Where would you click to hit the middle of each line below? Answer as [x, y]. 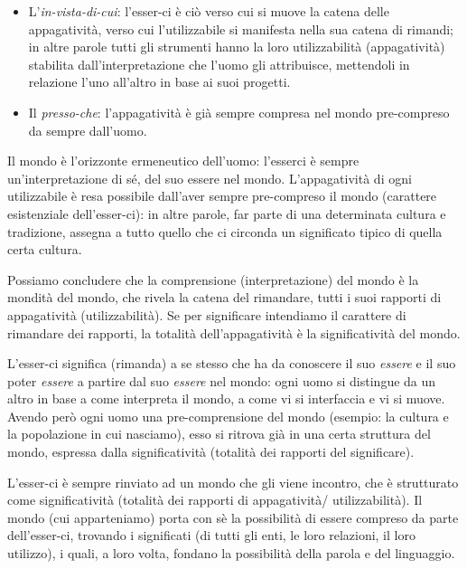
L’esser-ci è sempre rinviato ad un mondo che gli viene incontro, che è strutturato [233, 482]
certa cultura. [45, 249]
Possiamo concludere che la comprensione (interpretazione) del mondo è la [213, 279]
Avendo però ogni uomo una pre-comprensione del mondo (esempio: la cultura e [228, 416]
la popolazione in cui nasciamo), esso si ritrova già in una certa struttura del [219, 434]
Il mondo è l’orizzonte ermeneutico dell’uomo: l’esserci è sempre [183, 161]
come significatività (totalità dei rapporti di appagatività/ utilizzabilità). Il [215, 500]
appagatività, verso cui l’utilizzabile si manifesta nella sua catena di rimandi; [241, 28]
